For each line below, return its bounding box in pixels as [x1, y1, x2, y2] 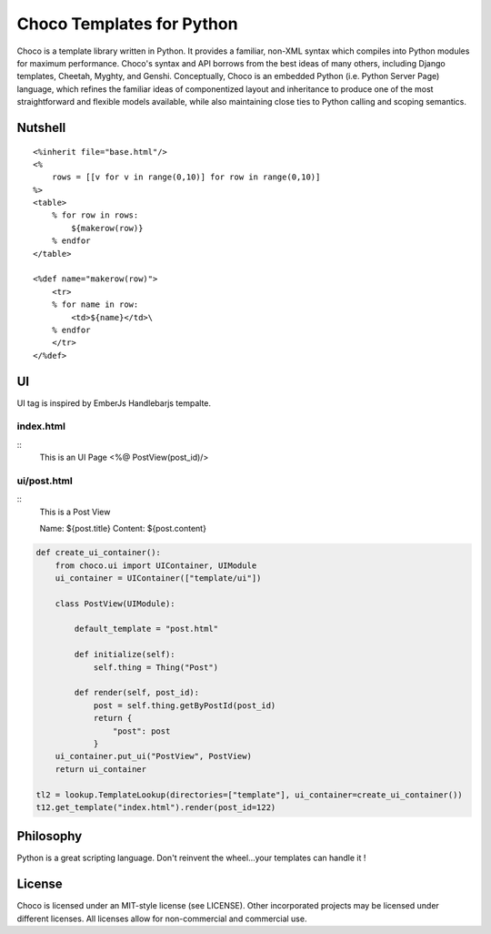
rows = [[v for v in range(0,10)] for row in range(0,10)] [51, 172, 321, 182]
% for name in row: [51, 299, 139, 310]
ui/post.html [16, 474, 73, 487]
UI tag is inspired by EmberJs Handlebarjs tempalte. [16, 397, 212, 409]
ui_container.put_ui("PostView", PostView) [55, 751, 252, 762]
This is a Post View [39, 506, 111, 517]
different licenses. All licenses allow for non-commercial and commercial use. [16, 913, 307, 924]
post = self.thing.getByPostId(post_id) [93, 700, 276, 710]
